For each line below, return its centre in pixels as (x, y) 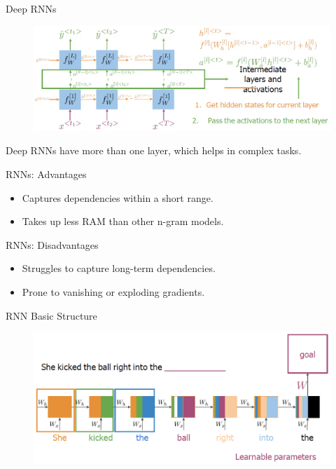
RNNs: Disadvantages (52, 244)
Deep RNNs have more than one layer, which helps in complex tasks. (154, 150)
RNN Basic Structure (51, 315)
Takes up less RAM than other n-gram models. (123, 221)
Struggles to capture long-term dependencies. (119, 268)
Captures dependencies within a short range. (118, 197)
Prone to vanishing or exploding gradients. (113, 292)
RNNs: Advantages (46, 174)
